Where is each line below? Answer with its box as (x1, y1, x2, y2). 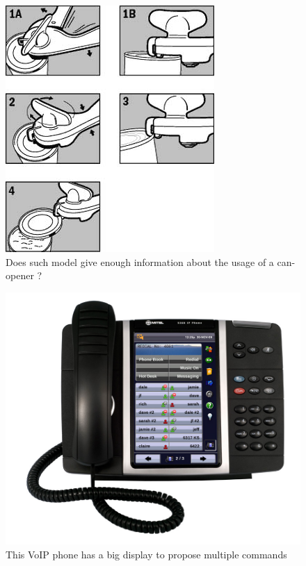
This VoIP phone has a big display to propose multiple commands (6, 547, 287, 562)
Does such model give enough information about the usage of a (6, 254, 274, 269)
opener (6, 268, 34, 283)
